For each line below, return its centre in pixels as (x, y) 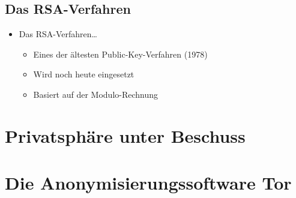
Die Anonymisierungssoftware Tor (148, 183)
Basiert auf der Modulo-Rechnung (96, 94)
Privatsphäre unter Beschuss (125, 135)
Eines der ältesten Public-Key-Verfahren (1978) (120, 54)
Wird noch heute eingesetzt (84, 74)
